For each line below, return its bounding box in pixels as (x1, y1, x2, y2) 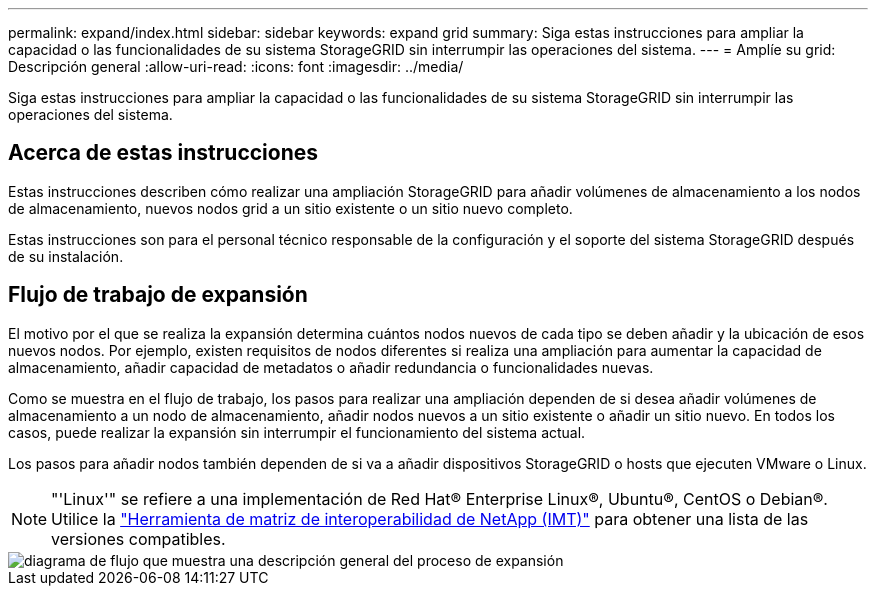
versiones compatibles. (51, 528, 226, 549)
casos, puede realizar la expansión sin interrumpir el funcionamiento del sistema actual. (8, 423, 586, 441)
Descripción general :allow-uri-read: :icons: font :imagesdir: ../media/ (8, 58, 464, 75)
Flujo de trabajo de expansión (8, 282, 308, 308)
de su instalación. (8, 247, 124, 265)
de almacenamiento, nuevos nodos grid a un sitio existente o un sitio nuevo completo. (8, 199, 573, 217)
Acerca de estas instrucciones (8, 140, 319, 166)
